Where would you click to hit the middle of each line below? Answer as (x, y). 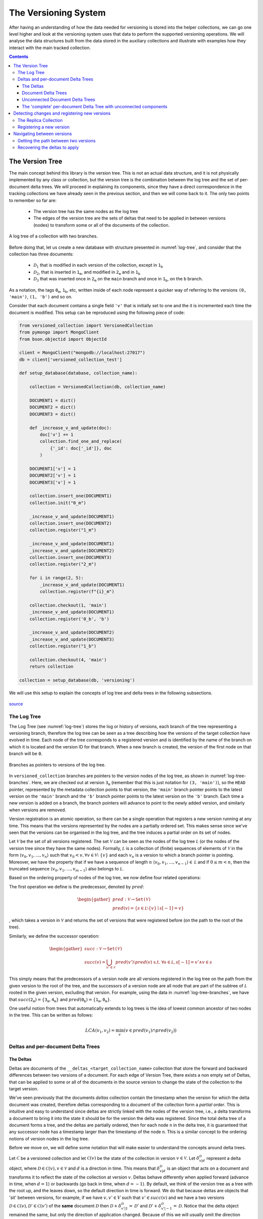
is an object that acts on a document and (208, 1168)
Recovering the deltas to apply (48, 147)
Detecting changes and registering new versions (62, 113)
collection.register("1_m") (63, 530)
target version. (24, 1089)
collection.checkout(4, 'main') (68, 660)
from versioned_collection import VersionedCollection (86, 325)
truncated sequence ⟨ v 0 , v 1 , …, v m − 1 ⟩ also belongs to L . (66, 869)
